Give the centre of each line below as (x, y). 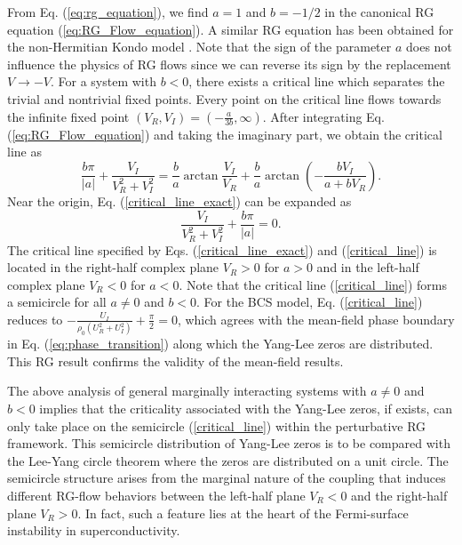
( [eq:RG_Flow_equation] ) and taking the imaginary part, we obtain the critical (225, 134)
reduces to (35, 319)
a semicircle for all (57, 302)
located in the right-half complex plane (113, 267)
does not (429, 47)
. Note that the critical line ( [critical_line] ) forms (313, 284)
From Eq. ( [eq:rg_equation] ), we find (108, 12)
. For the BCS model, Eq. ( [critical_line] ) (310, 302)
